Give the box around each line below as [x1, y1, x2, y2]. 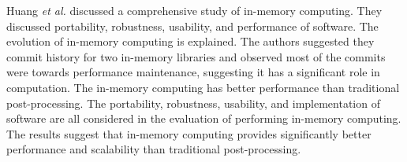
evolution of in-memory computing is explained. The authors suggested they [6, 33, 375, 50]
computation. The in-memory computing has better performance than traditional [6, 79, 400, 95]
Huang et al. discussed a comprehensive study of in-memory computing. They [6, 2, 383, 18]
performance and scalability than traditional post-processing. [6, 141, 301, 157]
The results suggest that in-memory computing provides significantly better [6, 125, 372, 142]
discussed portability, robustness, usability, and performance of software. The [6, 17, 379, 34]
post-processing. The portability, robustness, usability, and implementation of [6, 94, 380, 111]
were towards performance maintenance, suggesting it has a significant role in [6, 64, 380, 80]
